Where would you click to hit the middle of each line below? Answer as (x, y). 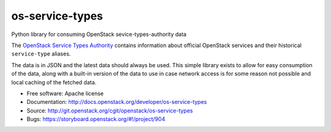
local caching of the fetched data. (54, 82)
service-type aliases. (41, 54)
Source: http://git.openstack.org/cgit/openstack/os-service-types (110, 111)
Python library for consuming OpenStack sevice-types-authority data (99, 34)
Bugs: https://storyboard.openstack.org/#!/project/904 (96, 119)
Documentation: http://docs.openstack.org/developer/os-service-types (117, 102)
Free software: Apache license (65, 93)
